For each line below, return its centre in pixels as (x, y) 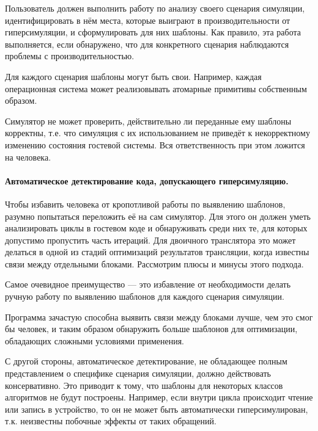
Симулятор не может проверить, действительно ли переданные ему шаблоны (148, 121)
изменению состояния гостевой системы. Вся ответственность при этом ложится (155, 144)
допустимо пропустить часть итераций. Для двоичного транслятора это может (150, 240)
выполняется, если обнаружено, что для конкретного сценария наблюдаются (147, 44)
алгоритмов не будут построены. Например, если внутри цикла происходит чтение (159, 397)
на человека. (28, 157)
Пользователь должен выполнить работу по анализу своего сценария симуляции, (155, 8)
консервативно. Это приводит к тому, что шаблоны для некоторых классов (144, 385)
